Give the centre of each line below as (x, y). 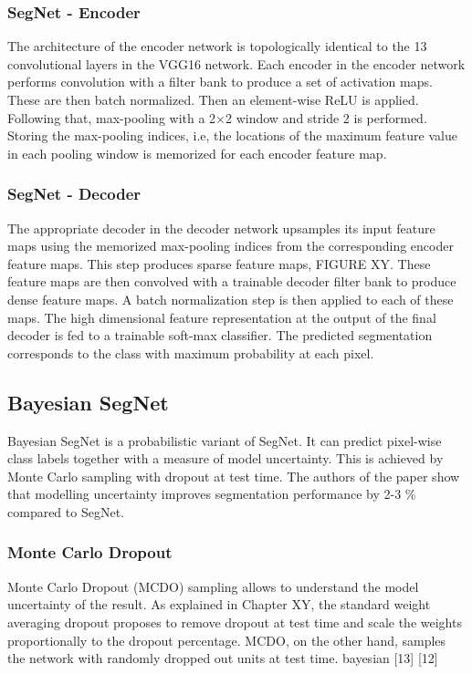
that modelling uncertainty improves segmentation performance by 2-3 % (212, 494)
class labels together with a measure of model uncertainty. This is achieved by (226, 458)
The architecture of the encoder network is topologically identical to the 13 (217, 46)
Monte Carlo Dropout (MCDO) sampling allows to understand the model (213, 586)
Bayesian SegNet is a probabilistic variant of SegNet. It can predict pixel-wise (225, 440)
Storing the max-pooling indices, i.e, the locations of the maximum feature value (232, 135)
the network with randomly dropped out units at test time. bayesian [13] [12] (223, 658)
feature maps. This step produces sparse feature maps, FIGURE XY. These (219, 263)
